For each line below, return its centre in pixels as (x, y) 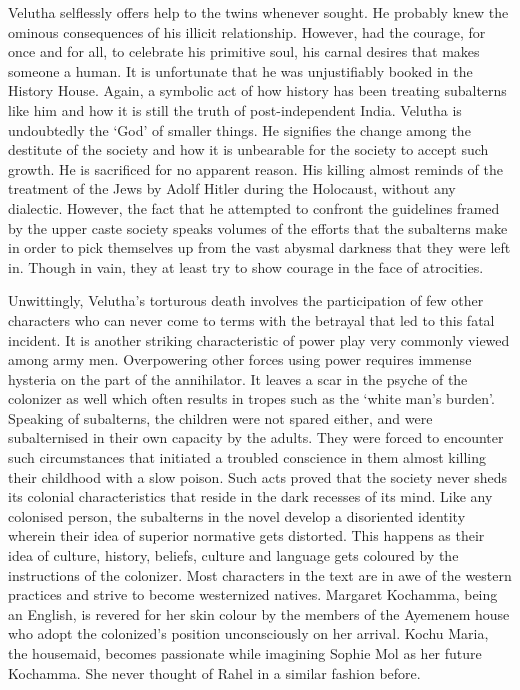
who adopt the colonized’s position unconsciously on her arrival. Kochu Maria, (248, 633)
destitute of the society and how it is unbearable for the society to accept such (248, 149)
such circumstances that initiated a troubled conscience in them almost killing (247, 457)
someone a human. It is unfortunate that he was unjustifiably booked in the (240, 70)
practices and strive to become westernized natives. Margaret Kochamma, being (253, 594)
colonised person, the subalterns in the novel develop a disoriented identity (237, 515)
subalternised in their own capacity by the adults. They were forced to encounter (256, 437)
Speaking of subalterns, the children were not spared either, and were (220, 417)
